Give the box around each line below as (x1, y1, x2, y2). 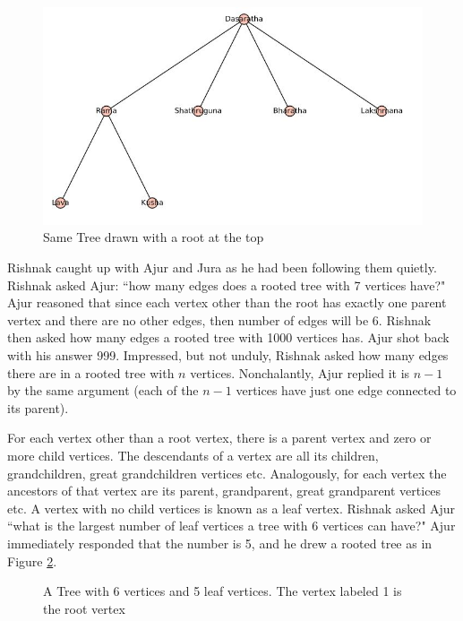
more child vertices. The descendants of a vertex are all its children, (7, 446, 379, 465)
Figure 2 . (7, 551, 57, 570)
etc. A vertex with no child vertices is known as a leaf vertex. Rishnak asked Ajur (7, 498, 456, 517)
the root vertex (43, 599, 125, 617)
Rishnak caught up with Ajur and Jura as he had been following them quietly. (7, 258, 437, 277)
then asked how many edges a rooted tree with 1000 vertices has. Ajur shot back (7, 328, 450, 347)
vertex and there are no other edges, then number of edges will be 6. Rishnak (7, 310, 432, 329)
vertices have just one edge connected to (236, 381, 457, 400)
